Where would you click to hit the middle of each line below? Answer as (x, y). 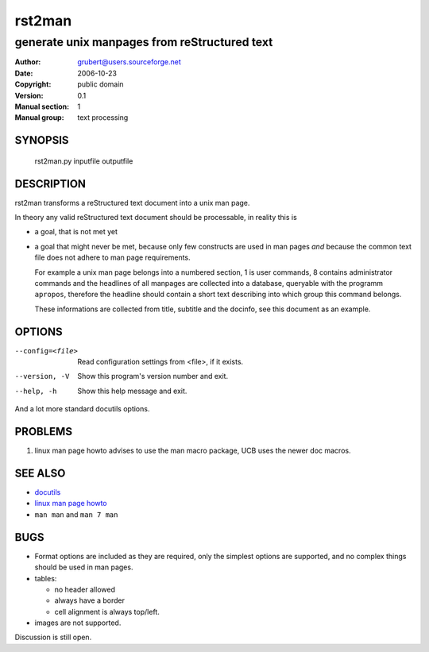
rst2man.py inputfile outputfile (84, 161)
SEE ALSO (40, 473)
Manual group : (39, 118)
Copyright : (33, 84)
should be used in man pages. (84, 567)
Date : (24, 73)
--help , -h (36, 391)
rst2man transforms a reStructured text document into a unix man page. (132, 203)
